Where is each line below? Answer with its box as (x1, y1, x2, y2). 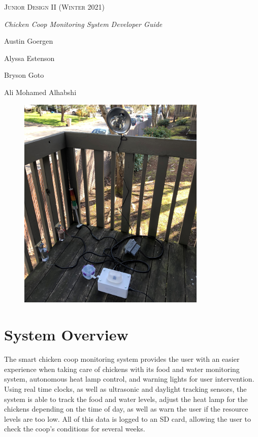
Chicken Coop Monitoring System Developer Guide (4, 18, 163, 29)
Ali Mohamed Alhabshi (4, 86, 77, 97)
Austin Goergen (4, 36, 53, 46)
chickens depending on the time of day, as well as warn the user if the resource (4, 403, 248, 414)
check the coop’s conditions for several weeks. (4, 423, 145, 434)
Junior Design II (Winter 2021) (4, 2, 105, 12)
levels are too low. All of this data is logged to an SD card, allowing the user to (4, 413, 251, 424)
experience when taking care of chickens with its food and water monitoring (4, 363, 240, 374)
